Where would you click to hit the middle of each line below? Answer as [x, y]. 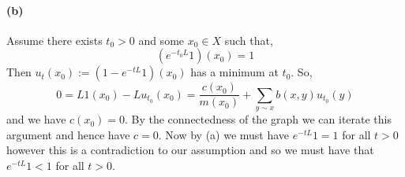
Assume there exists [54, 40]
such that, [249, 40]
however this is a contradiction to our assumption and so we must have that [190, 150]
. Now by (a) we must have [224, 134]
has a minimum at [234, 72]
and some [161, 40]
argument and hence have [68, 134]
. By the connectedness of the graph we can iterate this [258, 119]
